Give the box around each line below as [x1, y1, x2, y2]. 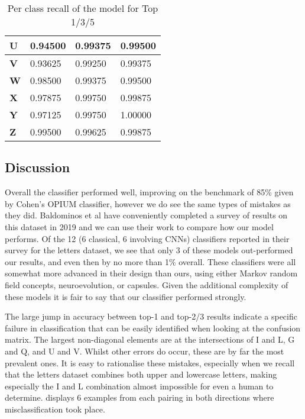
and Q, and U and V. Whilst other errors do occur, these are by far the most [5, 344, 284, 357]
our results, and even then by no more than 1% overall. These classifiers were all [5, 255, 296, 267]
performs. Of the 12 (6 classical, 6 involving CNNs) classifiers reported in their [5, 232, 290, 244]
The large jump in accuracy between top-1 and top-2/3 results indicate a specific [5, 310, 297, 323]
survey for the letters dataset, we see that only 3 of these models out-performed [5, 244, 293, 256]
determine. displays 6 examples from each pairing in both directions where [5, 391, 274, 404]
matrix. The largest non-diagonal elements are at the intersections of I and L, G [5, 333, 295, 346]
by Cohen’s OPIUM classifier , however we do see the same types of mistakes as [5, 197, 291, 209]
